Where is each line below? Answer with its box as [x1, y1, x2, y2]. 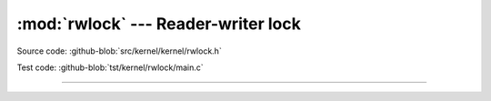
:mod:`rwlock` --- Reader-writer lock [16, 14, 302, 34]
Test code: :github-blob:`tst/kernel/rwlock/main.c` [16, 62, 204, 73]
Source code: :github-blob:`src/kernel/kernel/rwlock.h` [16, 45, 222, 56]
